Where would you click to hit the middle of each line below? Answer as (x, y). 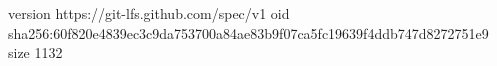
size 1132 (35, 52)
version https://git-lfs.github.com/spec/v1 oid (149, 13)
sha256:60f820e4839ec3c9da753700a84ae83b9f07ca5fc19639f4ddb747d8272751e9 (248, 32)
